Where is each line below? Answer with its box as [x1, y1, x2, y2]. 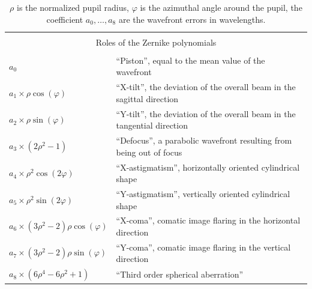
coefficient [46, 13, 83, 25]
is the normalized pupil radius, [17, 1, 129, 13]
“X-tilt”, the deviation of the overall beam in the [116, 81, 296, 93]
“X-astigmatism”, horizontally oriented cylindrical [116, 160, 300, 173]
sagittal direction [116, 92, 179, 105]
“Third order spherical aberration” [116, 268, 244, 281]
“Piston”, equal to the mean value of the [116, 53, 265, 66]
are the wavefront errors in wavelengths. [118, 13, 266, 25]
